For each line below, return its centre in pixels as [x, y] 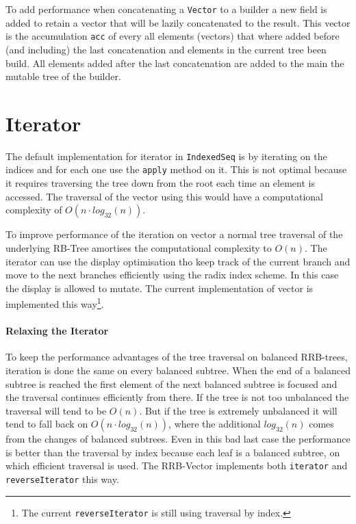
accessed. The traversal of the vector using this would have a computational [165, 196]
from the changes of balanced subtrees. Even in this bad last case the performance [178, 439]
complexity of [34, 210]
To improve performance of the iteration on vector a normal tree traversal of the [174, 234]
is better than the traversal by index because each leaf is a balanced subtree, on [173, 452]
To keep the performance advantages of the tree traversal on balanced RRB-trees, [177, 357]
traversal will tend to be [56, 410]
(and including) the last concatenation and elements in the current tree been [166, 49]
